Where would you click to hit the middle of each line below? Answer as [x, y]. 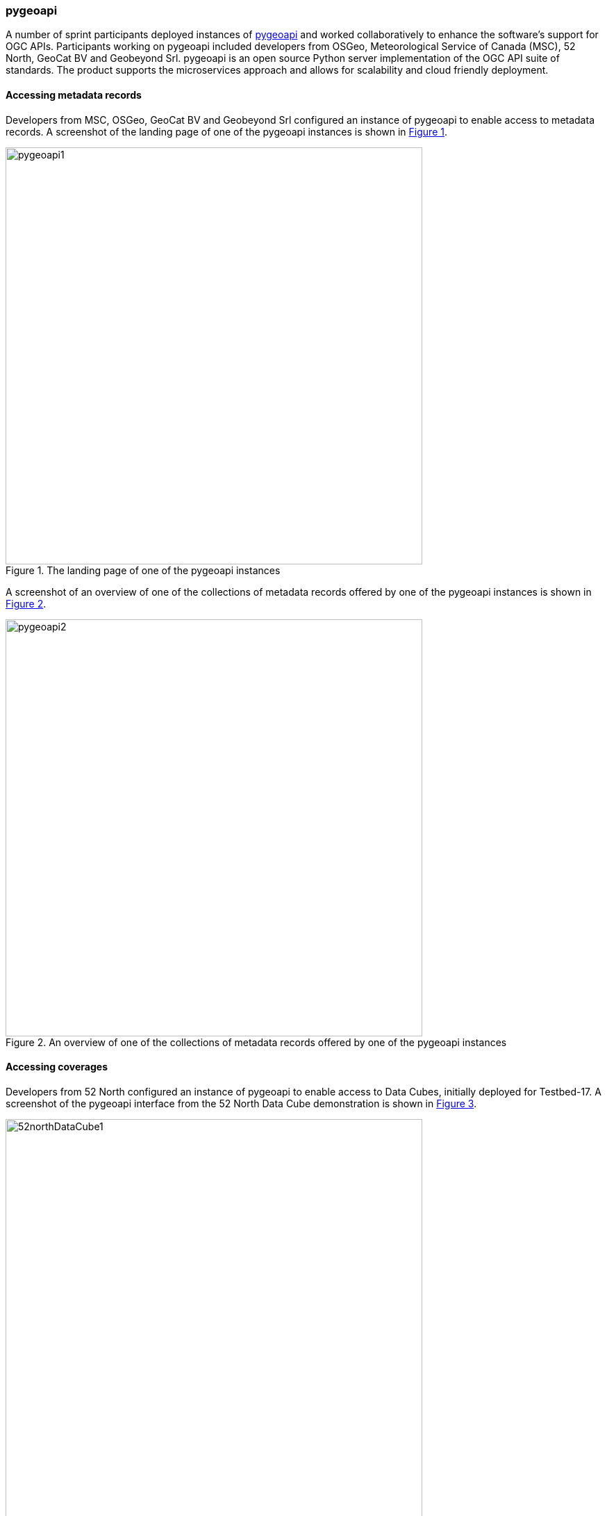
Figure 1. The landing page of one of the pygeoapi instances [143, 570]
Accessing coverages [57, 1067]
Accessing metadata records [74, 95]
